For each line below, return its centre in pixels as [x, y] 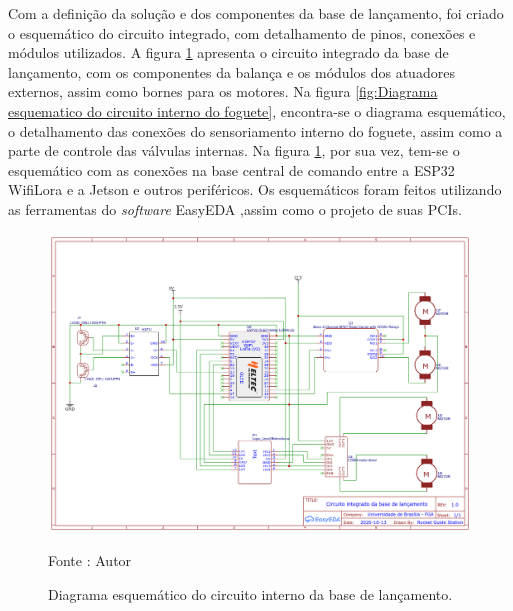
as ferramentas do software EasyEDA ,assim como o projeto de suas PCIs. [235, 208]
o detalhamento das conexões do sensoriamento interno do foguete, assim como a [255, 130]
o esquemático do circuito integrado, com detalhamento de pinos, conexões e [242, 32]
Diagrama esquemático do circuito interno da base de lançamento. [250, 594]
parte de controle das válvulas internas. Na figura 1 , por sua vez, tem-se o [234, 150]
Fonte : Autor [90, 560]
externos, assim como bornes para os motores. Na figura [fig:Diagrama [223, 91]
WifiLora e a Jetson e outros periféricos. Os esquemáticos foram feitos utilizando [255, 189]
